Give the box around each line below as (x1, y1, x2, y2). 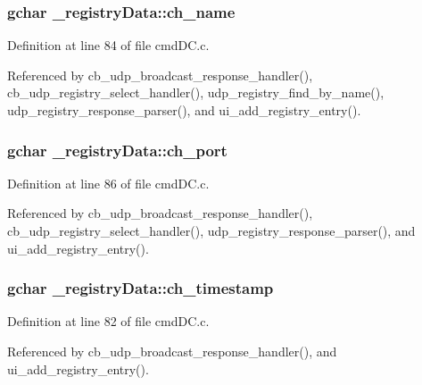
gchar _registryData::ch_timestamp (7, 277, 274, 299)
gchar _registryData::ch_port (7, 138, 228, 161)
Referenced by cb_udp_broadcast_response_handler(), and (7, 342, 337, 360)
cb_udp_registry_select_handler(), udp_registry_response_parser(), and (7, 222, 416, 239)
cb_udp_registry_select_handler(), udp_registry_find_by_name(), (7, 83, 385, 102)
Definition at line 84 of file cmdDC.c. (7, 36, 210, 54)
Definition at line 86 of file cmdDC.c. (7, 173, 210, 192)
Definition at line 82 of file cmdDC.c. (7, 312, 210, 331)
